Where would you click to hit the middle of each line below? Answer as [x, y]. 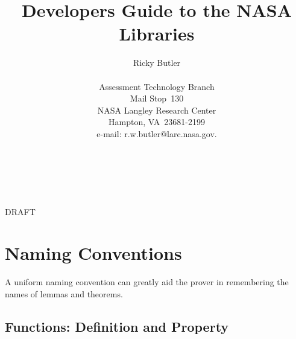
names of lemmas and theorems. [64, 293]
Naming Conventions [93, 253]
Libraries [157, 34]
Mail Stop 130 [157, 98]
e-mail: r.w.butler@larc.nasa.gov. [157, 133]
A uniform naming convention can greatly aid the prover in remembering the [147, 282]
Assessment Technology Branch [157, 86]
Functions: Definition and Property [117, 326]
